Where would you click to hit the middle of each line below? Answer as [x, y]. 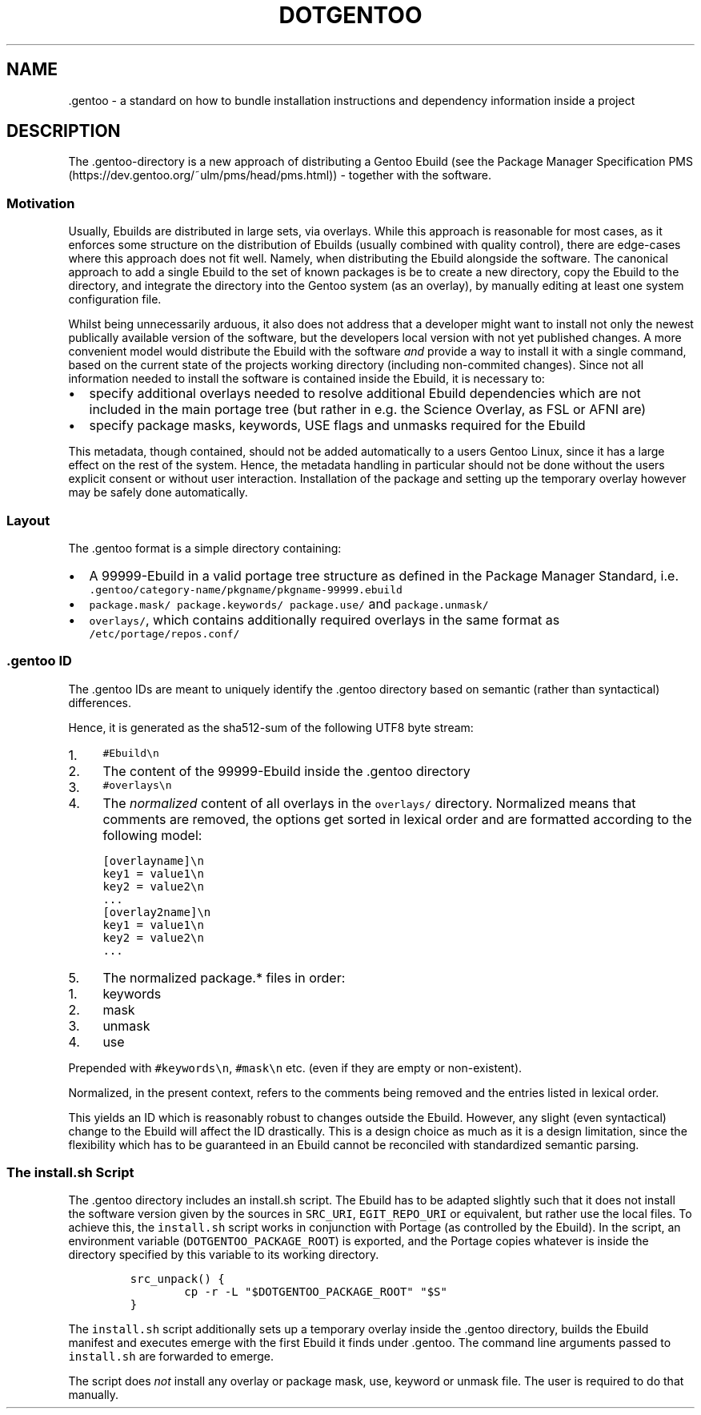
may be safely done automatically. [158, 492]
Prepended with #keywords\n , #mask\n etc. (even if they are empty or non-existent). [295, 1067]
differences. [100, 702]
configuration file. [115, 299]
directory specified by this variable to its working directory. [224, 1255]
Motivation [41, 203]
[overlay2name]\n [157, 912]
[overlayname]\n [153, 860]
